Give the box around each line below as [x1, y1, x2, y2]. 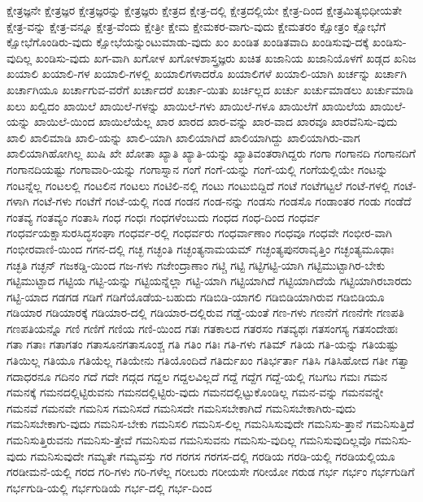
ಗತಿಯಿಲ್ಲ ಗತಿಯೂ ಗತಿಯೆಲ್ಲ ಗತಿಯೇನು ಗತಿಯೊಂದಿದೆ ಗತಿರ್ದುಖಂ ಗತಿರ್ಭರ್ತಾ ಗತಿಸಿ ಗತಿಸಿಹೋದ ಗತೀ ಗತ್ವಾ [7, 352, 411, 369]
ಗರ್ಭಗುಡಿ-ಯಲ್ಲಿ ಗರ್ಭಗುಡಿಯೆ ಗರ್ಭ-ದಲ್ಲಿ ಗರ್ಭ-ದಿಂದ [7, 478, 212, 496]
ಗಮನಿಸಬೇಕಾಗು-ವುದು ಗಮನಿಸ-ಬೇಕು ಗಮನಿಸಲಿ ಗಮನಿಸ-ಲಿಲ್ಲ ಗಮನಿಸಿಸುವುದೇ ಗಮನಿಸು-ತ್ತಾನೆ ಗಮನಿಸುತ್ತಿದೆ [7, 415, 415, 432]
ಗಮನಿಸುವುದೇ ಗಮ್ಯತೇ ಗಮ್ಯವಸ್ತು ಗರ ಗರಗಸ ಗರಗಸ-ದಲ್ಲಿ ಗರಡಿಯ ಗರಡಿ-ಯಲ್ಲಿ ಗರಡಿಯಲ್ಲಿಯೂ [30, 447, 395, 464]
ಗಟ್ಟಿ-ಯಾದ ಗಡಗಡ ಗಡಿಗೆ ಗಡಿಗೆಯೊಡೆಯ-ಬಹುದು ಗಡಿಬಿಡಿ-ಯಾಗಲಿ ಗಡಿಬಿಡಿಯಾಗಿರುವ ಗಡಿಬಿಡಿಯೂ [7, 288, 385, 305]
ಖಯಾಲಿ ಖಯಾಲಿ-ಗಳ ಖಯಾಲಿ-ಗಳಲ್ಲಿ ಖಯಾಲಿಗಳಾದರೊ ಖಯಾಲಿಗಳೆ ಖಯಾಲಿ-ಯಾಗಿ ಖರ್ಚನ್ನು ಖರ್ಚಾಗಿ [7, 65, 407, 82]
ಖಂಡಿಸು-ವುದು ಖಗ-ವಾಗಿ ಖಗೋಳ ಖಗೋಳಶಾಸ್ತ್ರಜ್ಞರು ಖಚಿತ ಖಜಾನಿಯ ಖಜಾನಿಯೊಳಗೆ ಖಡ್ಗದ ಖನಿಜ [35, 49, 416, 66]
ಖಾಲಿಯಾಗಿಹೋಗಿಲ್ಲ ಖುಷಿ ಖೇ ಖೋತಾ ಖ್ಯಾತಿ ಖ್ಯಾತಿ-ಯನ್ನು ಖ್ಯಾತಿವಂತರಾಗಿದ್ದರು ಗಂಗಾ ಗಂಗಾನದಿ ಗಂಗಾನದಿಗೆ [7, 145, 416, 162]
